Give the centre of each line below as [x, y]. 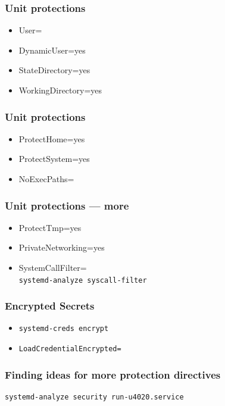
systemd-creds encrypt [64, 329]
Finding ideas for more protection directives [113, 374]
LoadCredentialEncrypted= [70, 349]
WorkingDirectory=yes [60, 90]
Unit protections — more [67, 205]
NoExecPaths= [46, 179]
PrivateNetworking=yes [62, 247]
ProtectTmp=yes [50, 227]
